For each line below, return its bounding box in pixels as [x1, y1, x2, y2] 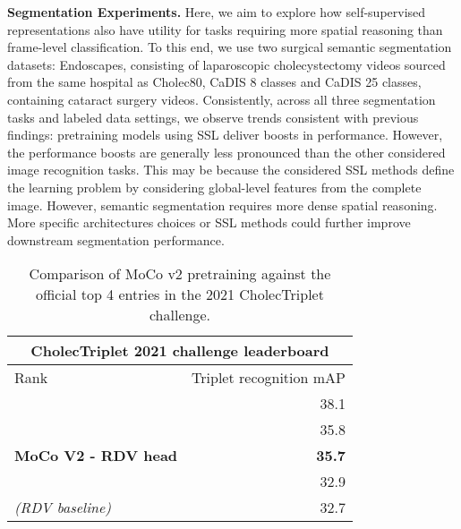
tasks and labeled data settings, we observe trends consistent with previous [7, 107, 419, 126]
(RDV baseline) [14, 497, 112, 518]
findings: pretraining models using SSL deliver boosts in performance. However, [7, 125, 443, 144]
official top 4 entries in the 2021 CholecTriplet [36, 284, 324, 305]
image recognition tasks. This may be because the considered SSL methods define [7, 160, 455, 179]
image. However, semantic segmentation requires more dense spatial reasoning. [7, 195, 438, 214]
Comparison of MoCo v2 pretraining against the [29, 263, 331, 285]
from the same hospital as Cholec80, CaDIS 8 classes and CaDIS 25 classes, [7, 73, 422, 91]
